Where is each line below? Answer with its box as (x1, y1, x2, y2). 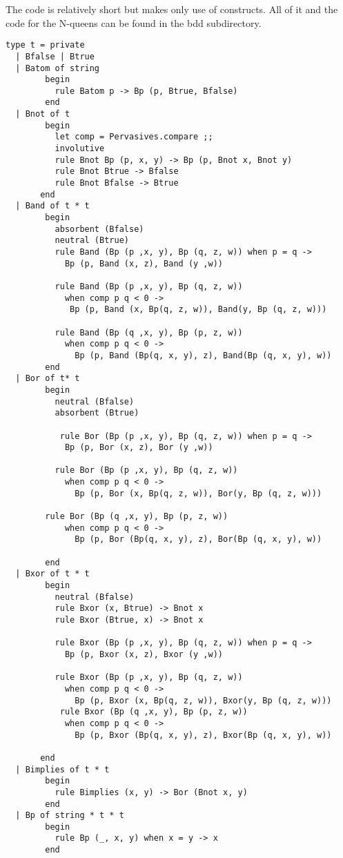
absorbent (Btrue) (55, 408, 139, 418)
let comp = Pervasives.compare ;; (55, 132, 213, 142)
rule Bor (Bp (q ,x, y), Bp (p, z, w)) (45, 511, 228, 522)
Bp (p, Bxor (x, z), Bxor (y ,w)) (64, 649, 223, 659)
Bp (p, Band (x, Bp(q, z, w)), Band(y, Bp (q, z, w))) (70, 304, 327, 315)
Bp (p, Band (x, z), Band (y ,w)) (64, 258, 223, 269)
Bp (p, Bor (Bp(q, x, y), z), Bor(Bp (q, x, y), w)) (75, 534, 322, 545)
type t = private (6, 40, 85, 50)
